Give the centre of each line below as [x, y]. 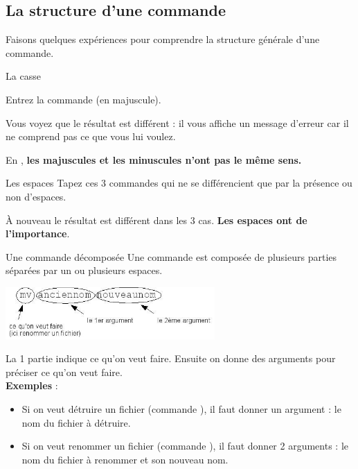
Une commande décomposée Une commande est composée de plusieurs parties [171, 256]
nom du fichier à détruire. [76, 422]
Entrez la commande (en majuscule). [83, 99]
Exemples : [32, 385]
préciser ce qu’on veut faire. [64, 372]
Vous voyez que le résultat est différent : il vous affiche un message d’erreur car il [177, 122]
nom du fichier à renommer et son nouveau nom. [125, 459]
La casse [23, 76]
